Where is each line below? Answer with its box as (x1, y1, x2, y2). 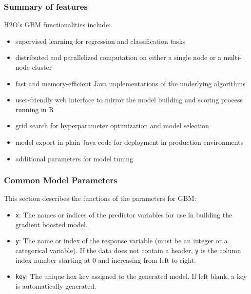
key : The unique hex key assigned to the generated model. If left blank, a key (15, 271, 247, 281)
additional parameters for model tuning (15, 153, 134, 163)
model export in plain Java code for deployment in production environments (15, 137, 243, 147)
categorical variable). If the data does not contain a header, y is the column (15, 245, 241, 255)
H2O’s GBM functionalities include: (4, 20, 111, 30)
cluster (32, 62, 52, 72)
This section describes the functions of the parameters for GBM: (4, 193, 196, 203)
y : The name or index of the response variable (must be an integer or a (15, 235, 228, 246)
